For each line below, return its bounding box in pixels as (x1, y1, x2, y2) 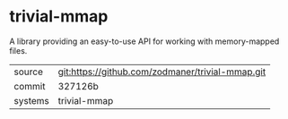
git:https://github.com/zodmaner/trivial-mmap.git (57, 65, 266, 78)
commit (13, 80, 46, 92)
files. (9, 45, 28, 55)
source (13, 65, 43, 78)
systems (13, 94, 49, 106)
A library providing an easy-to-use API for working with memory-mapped (9, 36, 280, 47)
